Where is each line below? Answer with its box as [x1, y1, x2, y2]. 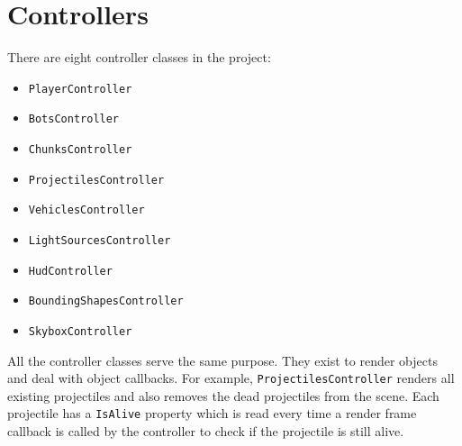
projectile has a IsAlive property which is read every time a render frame [7, 404, 417, 423]
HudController [28, 264, 113, 278]
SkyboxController [28, 324, 132, 338]
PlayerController [28, 82, 132, 96]
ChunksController [28, 143, 132, 157]
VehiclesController [28, 204, 145, 217]
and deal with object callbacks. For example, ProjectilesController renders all [7, 369, 455, 387]
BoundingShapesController [28, 295, 184, 308]
